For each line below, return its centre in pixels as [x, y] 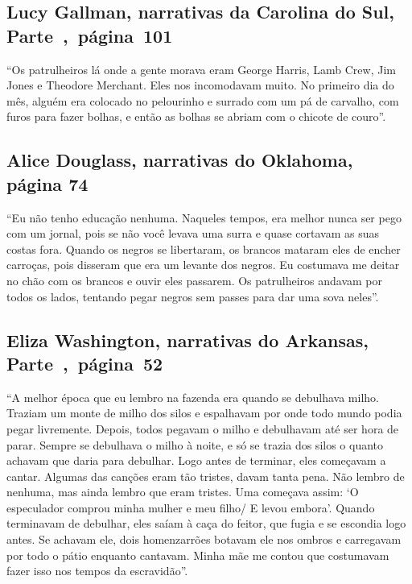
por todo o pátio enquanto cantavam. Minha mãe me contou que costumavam [198, 555]
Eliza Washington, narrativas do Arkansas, [188, 340]
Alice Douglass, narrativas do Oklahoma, [180, 160]
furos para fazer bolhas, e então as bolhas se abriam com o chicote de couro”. [196, 116]
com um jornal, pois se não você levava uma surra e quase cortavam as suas [193, 233]
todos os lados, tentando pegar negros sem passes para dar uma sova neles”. [193, 296]
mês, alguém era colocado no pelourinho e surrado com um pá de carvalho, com [203, 100]
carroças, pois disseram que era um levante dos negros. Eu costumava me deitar [203, 265]
